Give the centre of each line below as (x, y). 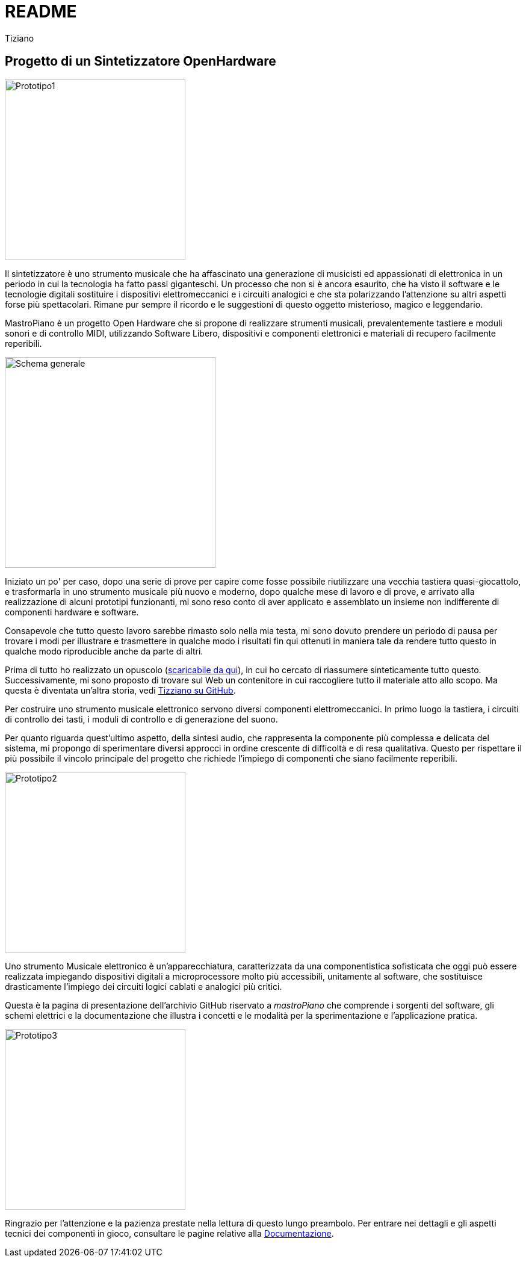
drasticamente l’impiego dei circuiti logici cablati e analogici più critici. (144, 986)
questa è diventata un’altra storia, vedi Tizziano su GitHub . (120, 690)
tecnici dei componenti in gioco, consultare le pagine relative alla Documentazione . (169, 1233)
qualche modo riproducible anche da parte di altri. (104, 651)
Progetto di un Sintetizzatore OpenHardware (141, 61)
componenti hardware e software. (72, 612)
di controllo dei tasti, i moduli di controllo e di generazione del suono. (141, 719)
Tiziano (20, 38)
